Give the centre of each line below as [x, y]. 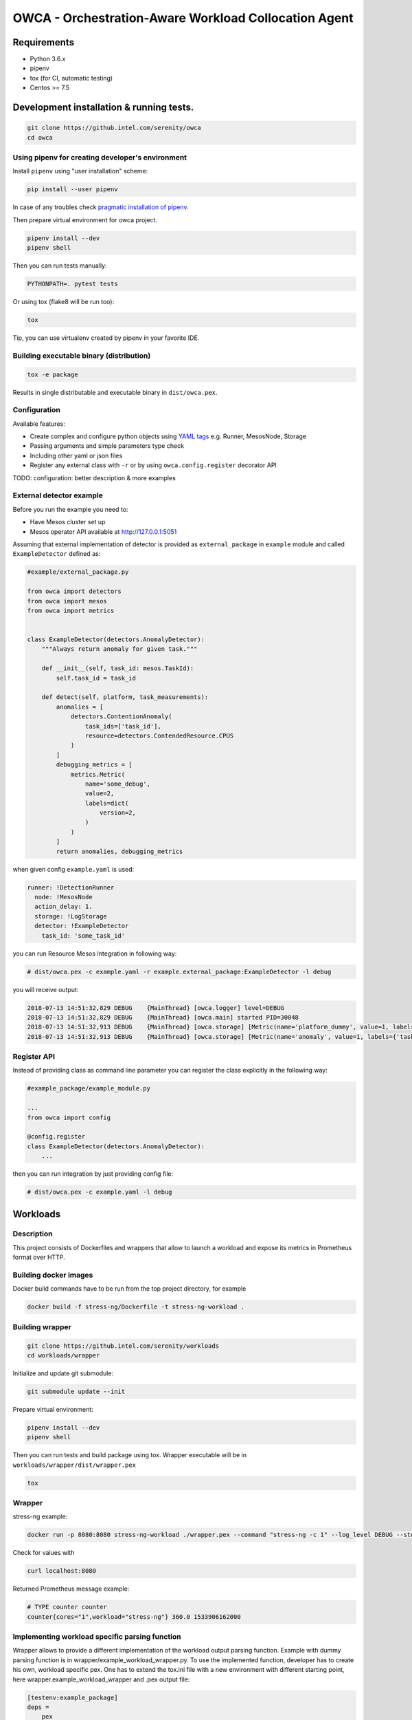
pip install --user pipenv [72, 190]
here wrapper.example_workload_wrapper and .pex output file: [101, 1679]
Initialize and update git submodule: [63, 1373]
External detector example [58, 495]
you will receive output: [46, 989]
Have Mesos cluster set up [68, 522]
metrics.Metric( [98, 774]
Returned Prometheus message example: [71, 1589]
